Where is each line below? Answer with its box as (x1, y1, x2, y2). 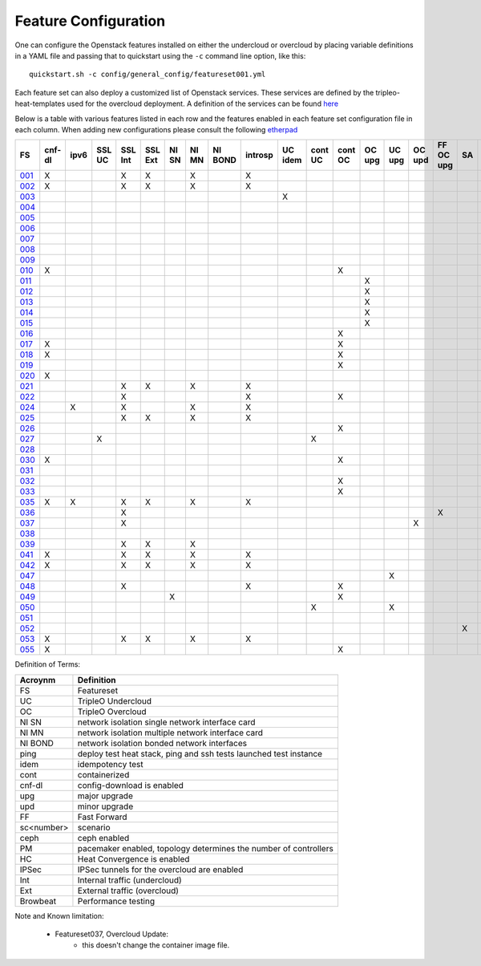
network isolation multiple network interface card (77, 727, 264, 738)
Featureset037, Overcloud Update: (55, 929, 168, 939)
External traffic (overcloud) (77, 885, 180, 896)
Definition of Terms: (14, 660, 80, 669)
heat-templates (14, 99, 66, 108)
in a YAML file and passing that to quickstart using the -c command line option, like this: (14, 51, 306, 60)
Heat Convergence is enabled (77, 853, 190, 864)
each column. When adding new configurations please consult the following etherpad (14, 124, 298, 134)
